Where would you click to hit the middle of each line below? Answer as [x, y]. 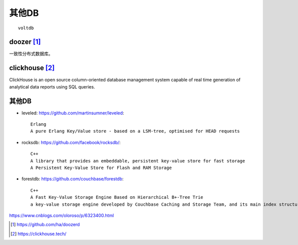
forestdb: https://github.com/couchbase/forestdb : [73, 179]
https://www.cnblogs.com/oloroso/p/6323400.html [62, 215]
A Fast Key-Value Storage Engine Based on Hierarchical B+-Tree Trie [117, 197]
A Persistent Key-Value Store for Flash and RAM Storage [101, 168]
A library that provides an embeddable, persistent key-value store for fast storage [138, 161]
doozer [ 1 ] [25, 42]
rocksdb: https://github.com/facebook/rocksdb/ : [71, 142]
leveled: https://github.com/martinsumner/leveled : [73, 113]
